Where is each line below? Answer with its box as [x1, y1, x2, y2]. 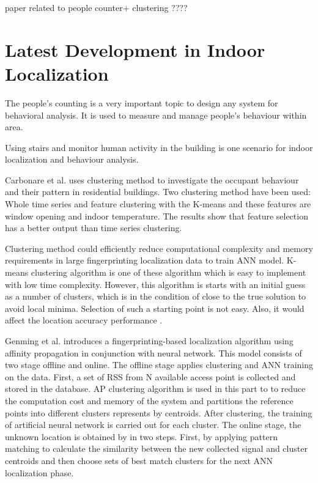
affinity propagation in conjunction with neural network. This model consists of [5, 346, 302, 359]
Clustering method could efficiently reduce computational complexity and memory [5, 242, 313, 254]
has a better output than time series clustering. [5, 221, 182, 234]
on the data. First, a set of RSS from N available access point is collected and [5, 370, 296, 383]
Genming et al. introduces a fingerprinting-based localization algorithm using [5, 334, 294, 347]
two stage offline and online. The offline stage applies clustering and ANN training [5, 358, 313, 371]
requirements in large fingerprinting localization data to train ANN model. [5, 254, 284, 267]
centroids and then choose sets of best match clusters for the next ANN [5, 454, 273, 466]
